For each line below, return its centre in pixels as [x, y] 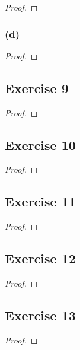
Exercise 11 [40, 201]
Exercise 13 [40, 315]
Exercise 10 [40, 144]
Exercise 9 [37, 87]
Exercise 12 [40, 258]
